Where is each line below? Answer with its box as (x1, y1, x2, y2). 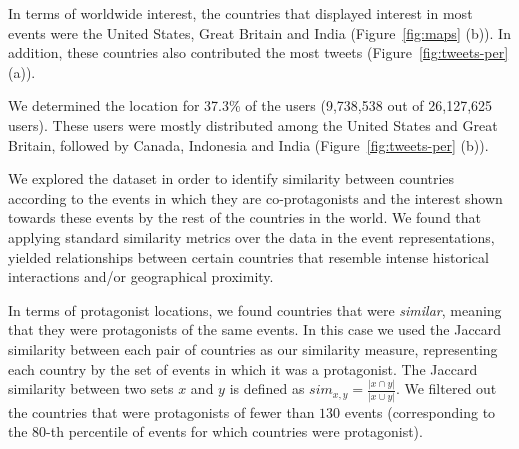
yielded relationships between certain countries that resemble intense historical (8, 246, 489, 267)
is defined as (229, 378, 305, 399)
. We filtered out (395, 378, 497, 399)
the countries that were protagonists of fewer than (8, 401, 315, 422)
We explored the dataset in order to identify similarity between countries (8, 168, 455, 189)
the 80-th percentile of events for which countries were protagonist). (8, 421, 423, 442)
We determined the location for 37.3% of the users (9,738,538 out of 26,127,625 (8, 95, 493, 116)
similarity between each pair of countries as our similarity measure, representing (8, 338, 498, 359)
